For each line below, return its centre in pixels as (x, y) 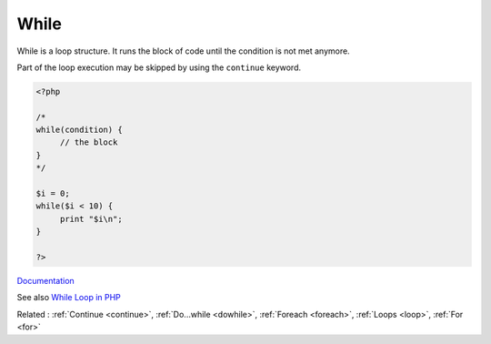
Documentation (45, 280)
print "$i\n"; (91, 219)
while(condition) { (79, 130)
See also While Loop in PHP (69, 298)
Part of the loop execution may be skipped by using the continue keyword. (159, 67)
